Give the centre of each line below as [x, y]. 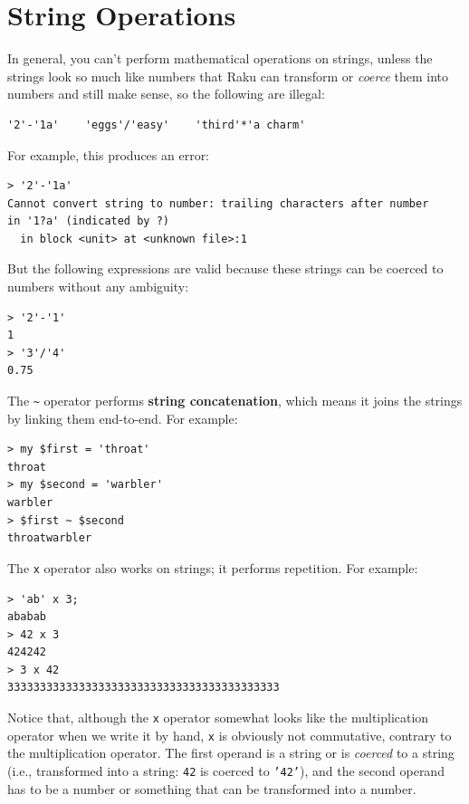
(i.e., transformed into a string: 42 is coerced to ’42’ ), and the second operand [226, 770]
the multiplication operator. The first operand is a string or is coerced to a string [231, 753]
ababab [27, 617]
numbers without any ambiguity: [98, 287]
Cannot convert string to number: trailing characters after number [218, 203]
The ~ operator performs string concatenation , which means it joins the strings [235, 401]
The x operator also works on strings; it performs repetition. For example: [213, 567]
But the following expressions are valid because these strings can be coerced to [225, 268]
